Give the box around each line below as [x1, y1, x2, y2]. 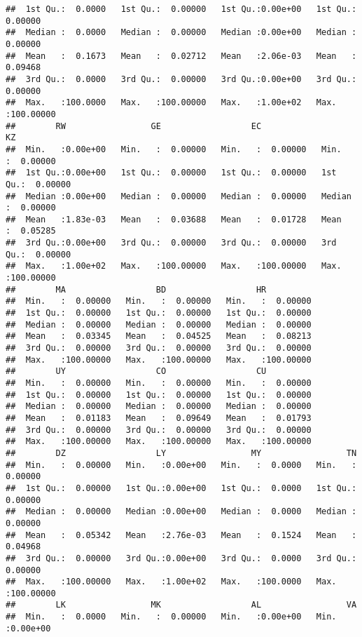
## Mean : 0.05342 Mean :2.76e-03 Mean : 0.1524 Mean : [6, 530, 357, 540]
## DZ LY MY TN [6, 448, 357, 458]
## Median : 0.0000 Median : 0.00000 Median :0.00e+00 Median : [6, 27, 357, 38]
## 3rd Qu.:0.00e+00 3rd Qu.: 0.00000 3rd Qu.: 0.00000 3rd [6, 238, 337, 248]
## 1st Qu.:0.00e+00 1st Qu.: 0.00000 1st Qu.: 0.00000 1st [6, 168, 337, 178]
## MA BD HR [6, 284, 267, 295]
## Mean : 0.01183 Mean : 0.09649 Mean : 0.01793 [6, 413, 312, 423]
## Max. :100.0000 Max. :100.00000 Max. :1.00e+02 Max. [6, 98, 337, 108]
